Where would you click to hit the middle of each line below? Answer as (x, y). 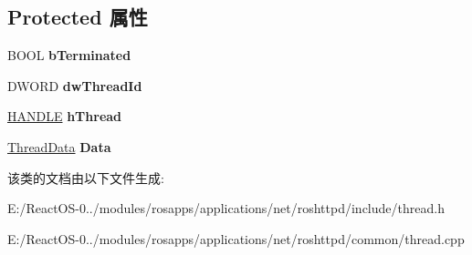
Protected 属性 (78, 17)
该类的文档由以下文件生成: (86, 177)
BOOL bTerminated (69, 55)
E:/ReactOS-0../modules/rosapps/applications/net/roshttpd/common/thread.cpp (236, 238)
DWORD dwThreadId (75, 85)
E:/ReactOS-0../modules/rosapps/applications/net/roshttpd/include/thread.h (226, 208)
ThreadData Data (59, 146)
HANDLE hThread (65, 116)
